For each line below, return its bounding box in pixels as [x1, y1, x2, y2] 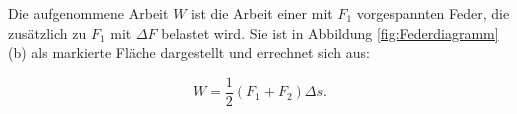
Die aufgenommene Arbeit [8, 3, 169, 23]
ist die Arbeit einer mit [191, 3, 333, 23]
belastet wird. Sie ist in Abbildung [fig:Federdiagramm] [161, 22, 499, 43]
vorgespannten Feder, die [356, 3, 510, 23]
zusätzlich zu [8, 22, 87, 43]
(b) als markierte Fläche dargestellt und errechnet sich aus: [8, 42, 370, 63]
